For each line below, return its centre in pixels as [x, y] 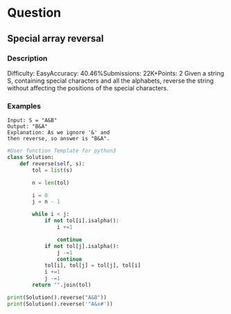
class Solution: [31, 158]
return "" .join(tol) [62, 285]
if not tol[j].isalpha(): [82, 246]
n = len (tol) [51, 183]
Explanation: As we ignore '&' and [59, 133]
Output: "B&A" [28, 126]
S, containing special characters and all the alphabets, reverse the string [110, 81]
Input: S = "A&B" [32, 121]
